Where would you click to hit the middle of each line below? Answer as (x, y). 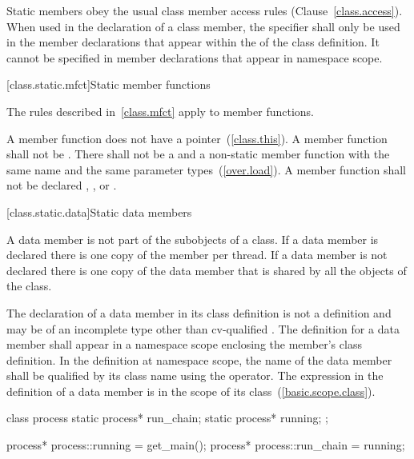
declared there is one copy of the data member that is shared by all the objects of (207, 270)
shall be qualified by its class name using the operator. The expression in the (195, 375)
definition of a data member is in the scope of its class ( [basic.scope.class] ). (191, 391)
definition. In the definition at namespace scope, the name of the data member (199, 359)
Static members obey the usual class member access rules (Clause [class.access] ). (205, 10)
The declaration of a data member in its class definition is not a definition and (199, 312)
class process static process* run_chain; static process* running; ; (167, 418)
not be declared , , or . (62, 185)
